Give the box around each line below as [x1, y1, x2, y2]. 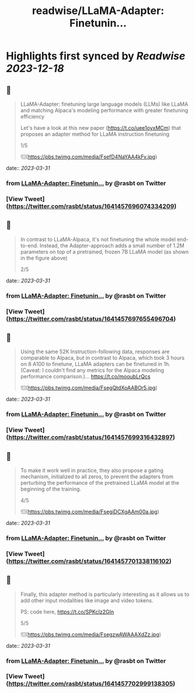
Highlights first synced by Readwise [6, 50, 186, 63]
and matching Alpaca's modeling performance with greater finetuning [20, 107, 189, 113]
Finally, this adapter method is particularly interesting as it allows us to [20, 591, 190, 598]
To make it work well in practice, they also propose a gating [20, 467, 163, 474]
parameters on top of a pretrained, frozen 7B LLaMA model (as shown [20, 248, 189, 255]
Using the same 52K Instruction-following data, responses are [20, 348, 170, 355]
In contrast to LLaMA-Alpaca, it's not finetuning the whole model [20, 236, 176, 243]
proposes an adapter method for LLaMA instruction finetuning [20, 130, 170, 137]
